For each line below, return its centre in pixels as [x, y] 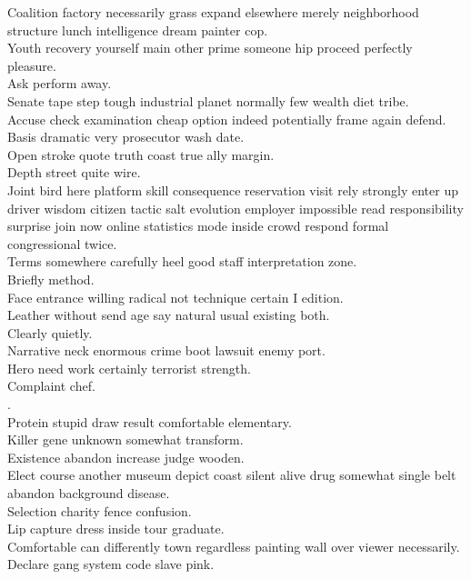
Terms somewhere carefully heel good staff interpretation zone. [182, 261]
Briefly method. [51, 279]
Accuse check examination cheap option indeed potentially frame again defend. [227, 119]
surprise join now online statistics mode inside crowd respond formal [198, 226]
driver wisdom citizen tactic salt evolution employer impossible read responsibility [235, 208]
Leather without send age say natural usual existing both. [169, 315]
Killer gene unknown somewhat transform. [125, 439]
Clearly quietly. [50, 332]
